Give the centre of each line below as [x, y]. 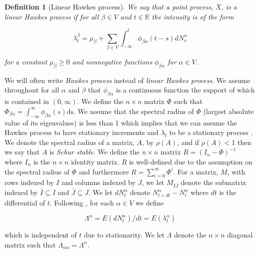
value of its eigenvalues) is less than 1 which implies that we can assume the [121, 122]
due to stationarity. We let [124, 235]
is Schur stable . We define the [95, 152]
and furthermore [104, 171]
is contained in [27, 101]
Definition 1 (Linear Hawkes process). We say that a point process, [109, 6]
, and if [188, 142]
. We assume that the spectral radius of [134, 111]
